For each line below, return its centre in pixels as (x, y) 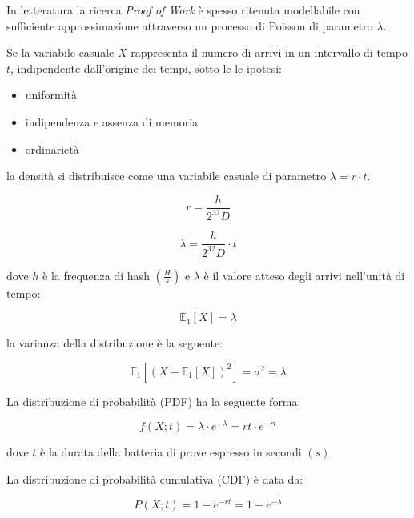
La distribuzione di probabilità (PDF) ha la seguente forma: (154, 401)
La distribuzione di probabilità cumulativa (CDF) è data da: (155, 479)
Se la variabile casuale (60, 52)
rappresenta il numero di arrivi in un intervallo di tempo (269, 52)
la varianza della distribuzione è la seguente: (115, 343)
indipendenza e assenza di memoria (112, 121)
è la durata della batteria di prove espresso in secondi (171, 452)
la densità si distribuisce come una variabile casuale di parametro (167, 176)
